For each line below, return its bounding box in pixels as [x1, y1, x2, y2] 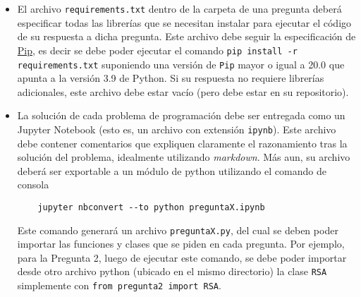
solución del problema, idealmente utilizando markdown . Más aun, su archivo [17, 150, 350, 164]
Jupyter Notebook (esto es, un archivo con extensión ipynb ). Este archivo [17, 121, 336, 136]
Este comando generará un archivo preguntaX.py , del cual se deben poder [17, 222, 338, 237]
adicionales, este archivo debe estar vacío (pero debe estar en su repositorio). [17, 84, 349, 99]
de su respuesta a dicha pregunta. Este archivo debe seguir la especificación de [17, 29, 356, 44]
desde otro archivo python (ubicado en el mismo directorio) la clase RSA [17, 264, 327, 279]
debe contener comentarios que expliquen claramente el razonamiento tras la [17, 135, 348, 150]
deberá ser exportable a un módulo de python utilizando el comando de [17, 163, 326, 178]
